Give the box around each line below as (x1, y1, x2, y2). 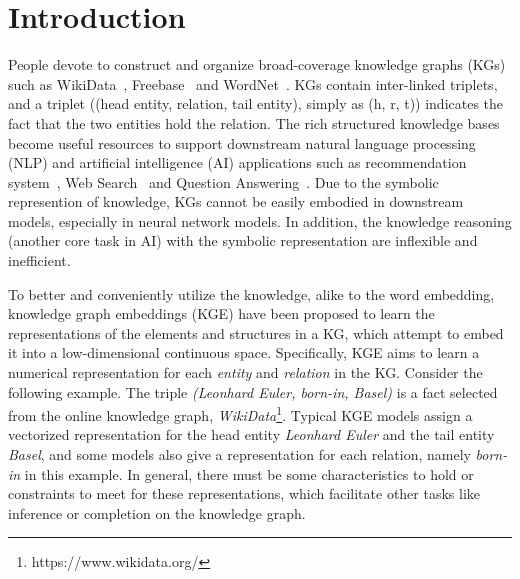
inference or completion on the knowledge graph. (8, 502, 306, 523)
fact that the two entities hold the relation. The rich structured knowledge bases (8, 112, 500, 133)
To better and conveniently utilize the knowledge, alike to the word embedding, (8, 283, 495, 304)
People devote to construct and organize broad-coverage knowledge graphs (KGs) (8, 54, 506, 75)
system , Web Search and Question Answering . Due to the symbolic (8, 171, 439, 192)
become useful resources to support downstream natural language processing (8, 132, 476, 153)
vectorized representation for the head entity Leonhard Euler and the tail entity (8, 424, 495, 445)
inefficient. (8, 250, 71, 271)
